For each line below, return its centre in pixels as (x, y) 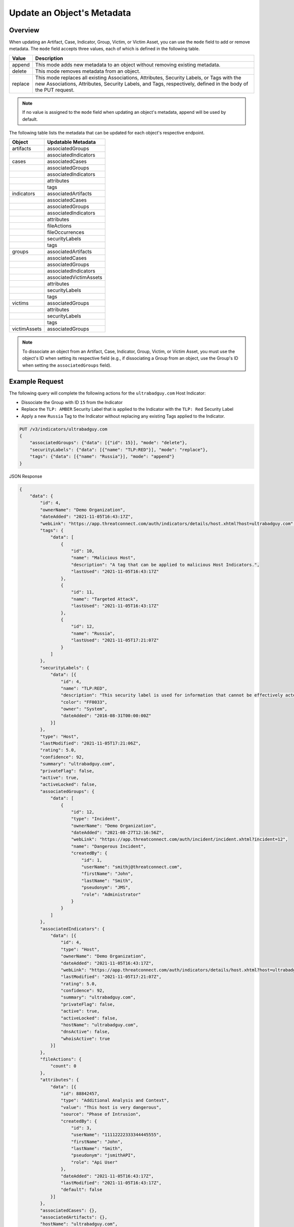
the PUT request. (55, 90)
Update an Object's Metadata (70, 13)
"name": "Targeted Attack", (105, 599)
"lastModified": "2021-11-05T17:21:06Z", (90, 743)
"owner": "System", (84, 709)
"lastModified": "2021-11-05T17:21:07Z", (111, 977)
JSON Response (26, 476)
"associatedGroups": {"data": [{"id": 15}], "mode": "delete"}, (109, 443)
